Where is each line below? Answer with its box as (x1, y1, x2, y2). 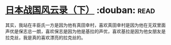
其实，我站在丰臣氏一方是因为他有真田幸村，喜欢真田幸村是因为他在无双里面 (5, 22, 166, 28)
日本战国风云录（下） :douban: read (5, 4, 155, 16)
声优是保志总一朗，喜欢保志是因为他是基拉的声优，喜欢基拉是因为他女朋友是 (5, 28, 166, 34)
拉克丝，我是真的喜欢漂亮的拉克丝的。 (5, 34, 85, 40)
